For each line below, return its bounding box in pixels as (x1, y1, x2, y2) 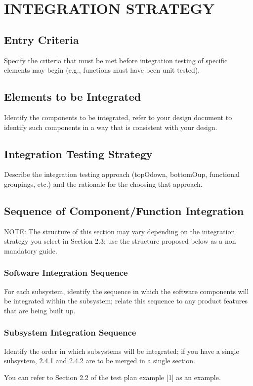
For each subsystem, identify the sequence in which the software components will (4, 286, 249, 296)
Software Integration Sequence (4, 266, 128, 279)
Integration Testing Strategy (4, 146, 153, 161)
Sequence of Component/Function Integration (4, 203, 244, 218)
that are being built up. (4, 305, 76, 315)
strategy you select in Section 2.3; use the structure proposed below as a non (4, 236, 236, 246)
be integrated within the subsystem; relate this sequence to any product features (4, 296, 248, 306)
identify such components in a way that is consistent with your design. (4, 122, 217, 132)
